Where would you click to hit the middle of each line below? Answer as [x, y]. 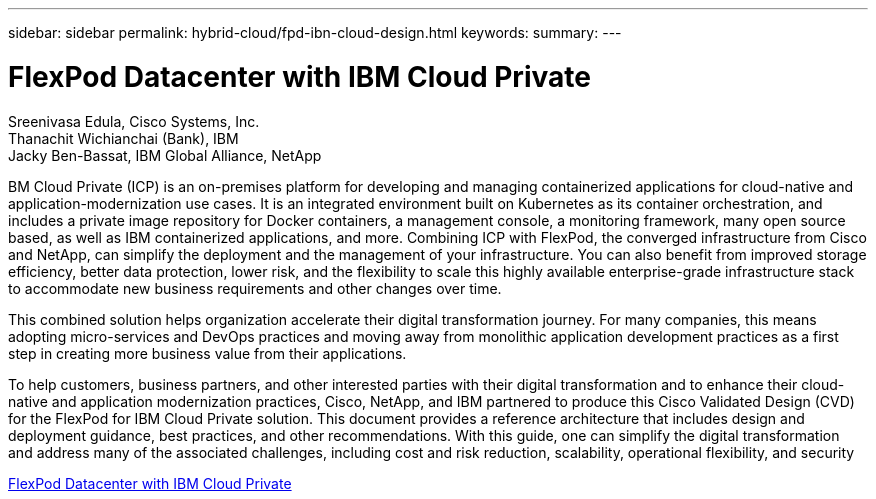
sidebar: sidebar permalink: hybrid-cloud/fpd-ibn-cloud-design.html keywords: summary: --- [315, 32]
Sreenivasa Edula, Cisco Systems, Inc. [134, 121]
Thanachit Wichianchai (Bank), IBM [123, 138]
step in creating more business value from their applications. [207, 353]
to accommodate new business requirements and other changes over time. [255, 288]
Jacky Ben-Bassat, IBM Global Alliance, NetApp [165, 155]
